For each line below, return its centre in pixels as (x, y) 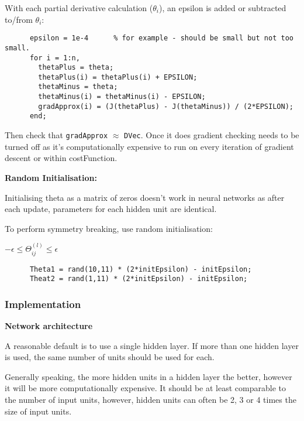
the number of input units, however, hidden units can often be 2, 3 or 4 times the (151, 400)
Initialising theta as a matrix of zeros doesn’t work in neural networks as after (145, 197)
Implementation (43, 304)
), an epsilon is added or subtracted (223, 8)
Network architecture (49, 326)
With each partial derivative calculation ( (79, 8)
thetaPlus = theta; (76, 68)
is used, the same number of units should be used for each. (110, 357)
